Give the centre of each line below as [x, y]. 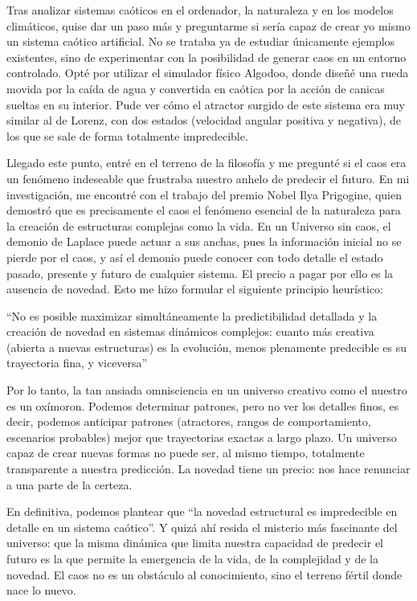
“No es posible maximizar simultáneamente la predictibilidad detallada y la [192, 315]
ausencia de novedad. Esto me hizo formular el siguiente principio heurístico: [195, 289]
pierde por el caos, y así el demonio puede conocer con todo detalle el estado [195, 257]
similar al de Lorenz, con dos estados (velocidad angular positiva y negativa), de [204, 120]
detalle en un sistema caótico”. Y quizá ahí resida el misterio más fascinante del [202, 527]
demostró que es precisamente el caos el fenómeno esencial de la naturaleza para [204, 210]
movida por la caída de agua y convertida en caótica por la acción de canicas [196, 88]
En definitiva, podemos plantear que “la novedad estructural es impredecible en [202, 511]
